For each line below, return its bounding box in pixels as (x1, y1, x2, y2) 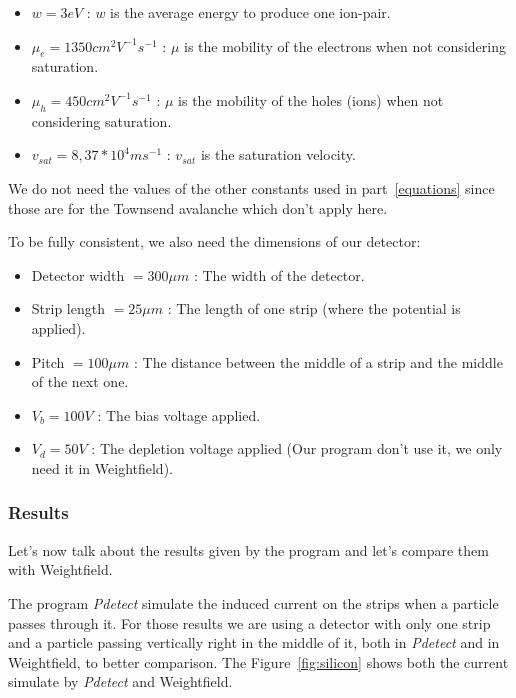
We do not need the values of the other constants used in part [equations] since (8, 177, 495, 198)
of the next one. (31, 371, 129, 392)
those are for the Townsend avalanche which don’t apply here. (8, 197, 388, 218)
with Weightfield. (8, 559, 113, 580)
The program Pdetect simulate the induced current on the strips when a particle (8, 592, 499, 613)
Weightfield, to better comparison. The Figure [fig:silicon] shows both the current (8, 651, 509, 672)
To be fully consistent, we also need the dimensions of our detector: (8, 231, 421, 252)
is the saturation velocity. (200, 144, 356, 165)
